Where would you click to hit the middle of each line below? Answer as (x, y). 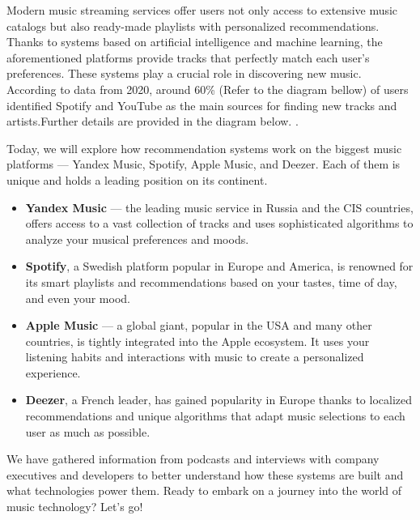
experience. (53, 372)
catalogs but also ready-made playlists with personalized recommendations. (193, 26)
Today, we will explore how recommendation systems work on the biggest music (204, 148)
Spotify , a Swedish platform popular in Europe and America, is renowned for (219, 266)
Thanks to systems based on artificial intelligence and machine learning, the (195, 42)
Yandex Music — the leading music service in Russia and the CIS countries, (219, 207)
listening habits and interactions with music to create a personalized (195, 357)
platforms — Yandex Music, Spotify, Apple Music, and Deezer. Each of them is (204, 164)
